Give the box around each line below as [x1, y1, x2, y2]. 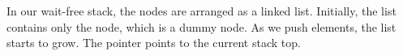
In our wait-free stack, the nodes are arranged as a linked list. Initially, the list [6, 2, 397, 19]
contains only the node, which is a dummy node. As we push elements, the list [6, 18, 397, 35]
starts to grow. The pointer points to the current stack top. [6, 34, 301, 51]
